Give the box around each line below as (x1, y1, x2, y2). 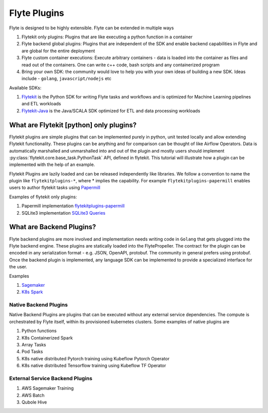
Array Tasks (21, 342, 47, 347)
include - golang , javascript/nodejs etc (21, 76, 112, 82)
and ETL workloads (21, 101, 62, 107)
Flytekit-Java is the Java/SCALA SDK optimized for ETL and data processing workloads (21, 107, 201, 114)
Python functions (21, 328, 57, 334)
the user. (9, 264, 27, 270)
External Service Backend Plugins (9, 375, 93, 382)
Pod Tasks (21, 348, 43, 355)
